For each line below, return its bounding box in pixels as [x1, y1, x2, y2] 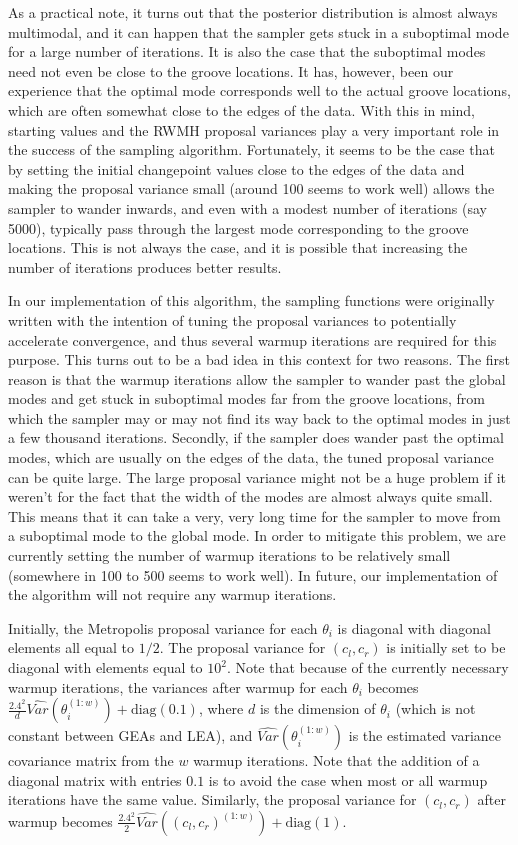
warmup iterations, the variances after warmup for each [8, 676, 348, 697]
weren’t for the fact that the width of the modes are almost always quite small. [8, 486, 493, 507]
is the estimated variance [348, 725, 502, 746]
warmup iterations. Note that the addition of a [193, 750, 480, 771]
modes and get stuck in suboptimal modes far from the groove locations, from [8, 388, 485, 409]
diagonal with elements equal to [8, 657, 203, 677]
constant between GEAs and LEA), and [8, 725, 253, 746]
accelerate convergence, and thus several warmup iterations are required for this [8, 329, 497, 350]
